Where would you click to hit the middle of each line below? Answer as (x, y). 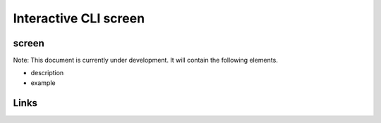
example (43, 83)
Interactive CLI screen (79, 18)
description (47, 73)
